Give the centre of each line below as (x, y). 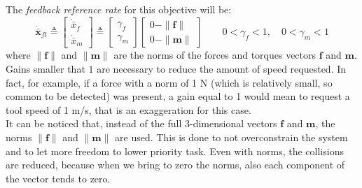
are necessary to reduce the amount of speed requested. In (222, 69)
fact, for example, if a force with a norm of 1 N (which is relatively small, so (169, 82)
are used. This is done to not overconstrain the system (231, 137)
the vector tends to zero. (58, 178)
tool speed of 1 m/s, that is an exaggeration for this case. (128, 109)
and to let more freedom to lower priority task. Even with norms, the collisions (175, 151)
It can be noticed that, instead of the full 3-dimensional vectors (141, 123)
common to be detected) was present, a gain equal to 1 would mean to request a (178, 96)
